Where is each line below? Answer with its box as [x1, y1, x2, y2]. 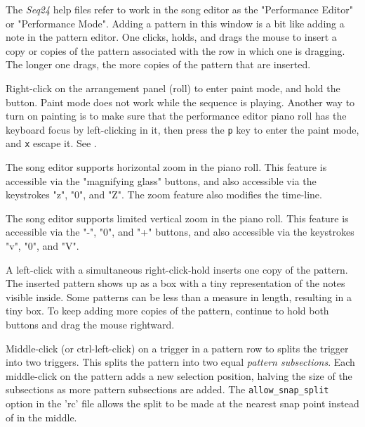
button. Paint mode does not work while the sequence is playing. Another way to [6, 94, 355, 109]
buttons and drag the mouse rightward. [6, 317, 175, 331]
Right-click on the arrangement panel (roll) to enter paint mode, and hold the [6, 80, 340, 95]
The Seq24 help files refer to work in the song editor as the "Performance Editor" [6, 2, 353, 16]
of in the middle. [6, 409, 77, 424]
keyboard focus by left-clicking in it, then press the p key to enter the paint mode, [6, 122, 359, 136]
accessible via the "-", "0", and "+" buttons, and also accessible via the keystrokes [6, 224, 354, 239]
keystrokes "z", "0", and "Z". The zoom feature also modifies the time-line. [6, 187, 322, 202]
